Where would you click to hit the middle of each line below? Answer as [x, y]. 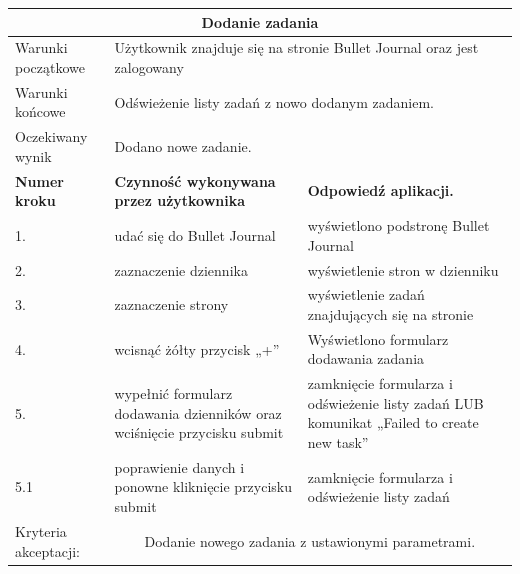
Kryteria [41, 530]
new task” [338, 442]
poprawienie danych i [179, 466]
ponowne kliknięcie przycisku [203, 486]
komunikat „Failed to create [393, 422]
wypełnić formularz [173, 393]
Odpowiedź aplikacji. [380, 190]
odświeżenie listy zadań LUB [395, 402]
